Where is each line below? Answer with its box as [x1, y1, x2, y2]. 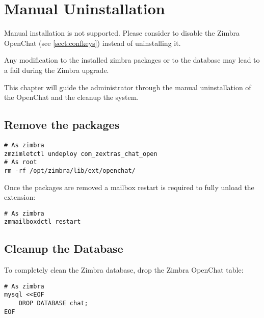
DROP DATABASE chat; [18, 300, 88, 307]
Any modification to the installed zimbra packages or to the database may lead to [4, 55, 260, 65]
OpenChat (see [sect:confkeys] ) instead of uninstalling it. [4, 37, 181, 48]
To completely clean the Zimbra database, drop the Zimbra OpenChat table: [4, 264, 244, 275]
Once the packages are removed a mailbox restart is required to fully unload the [4, 181, 254, 192]
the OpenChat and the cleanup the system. [4, 92, 139, 102]
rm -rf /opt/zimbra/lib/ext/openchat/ [4, 167, 136, 174]
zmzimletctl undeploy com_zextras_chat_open [4, 150, 157, 157]
